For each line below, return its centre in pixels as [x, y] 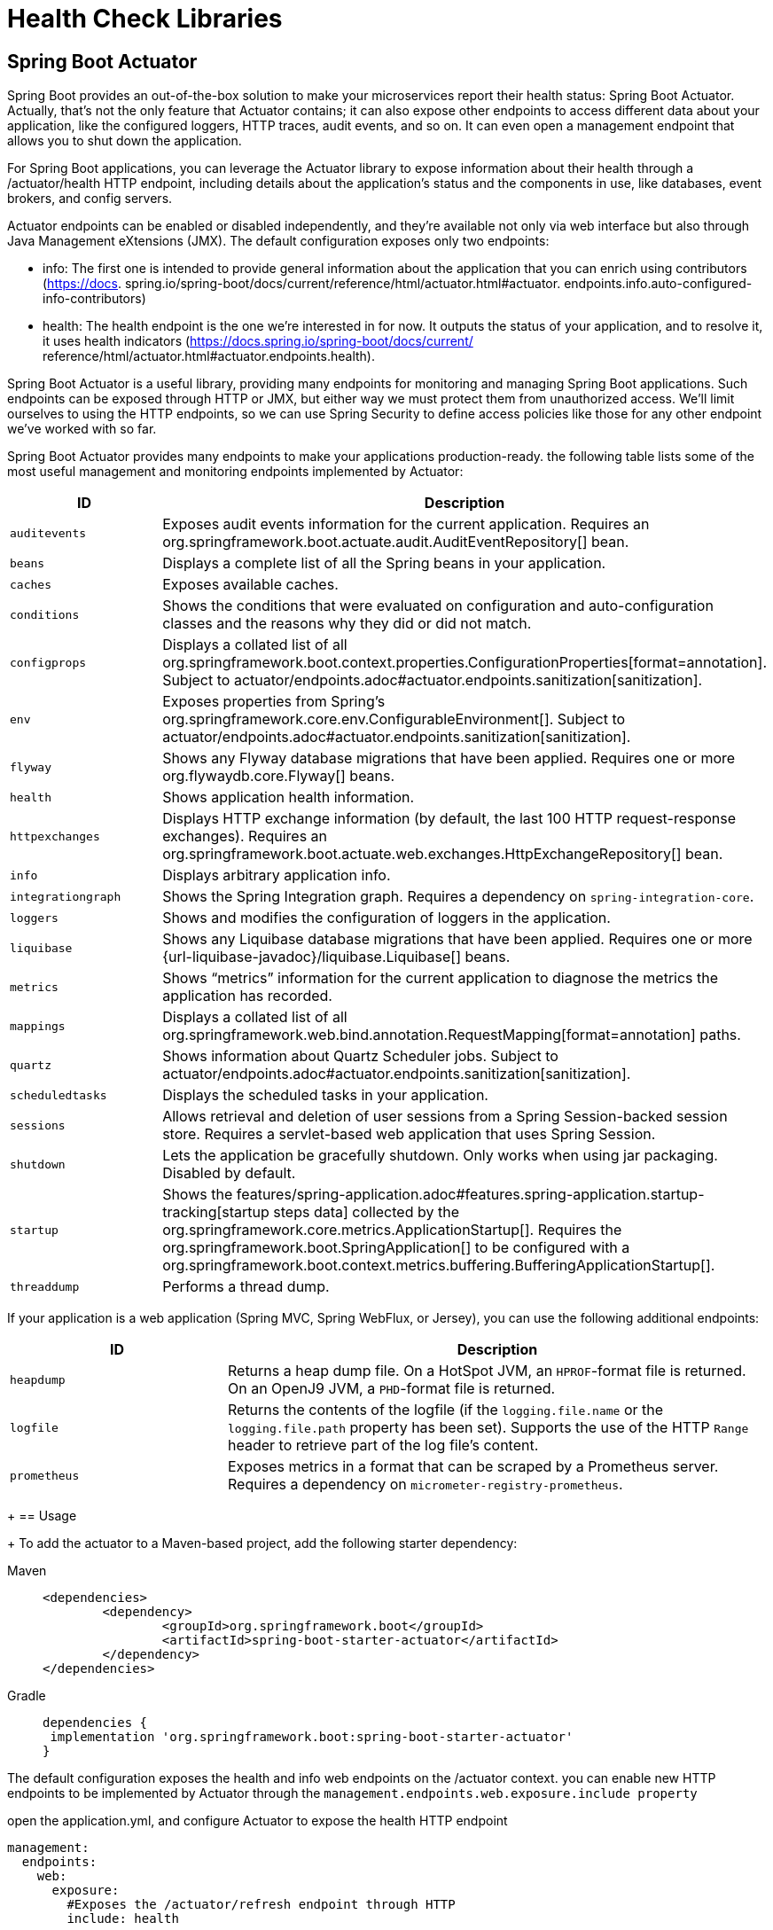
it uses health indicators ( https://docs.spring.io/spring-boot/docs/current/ [258, 341]
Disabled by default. [229, 1173]
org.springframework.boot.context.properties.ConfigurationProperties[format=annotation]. [465, 663]
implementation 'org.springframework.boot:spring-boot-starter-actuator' [312, 1737]
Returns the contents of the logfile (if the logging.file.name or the [445, 1410]
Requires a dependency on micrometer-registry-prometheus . [425, 1485]
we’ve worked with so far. [82, 429]
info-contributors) [94, 299]
